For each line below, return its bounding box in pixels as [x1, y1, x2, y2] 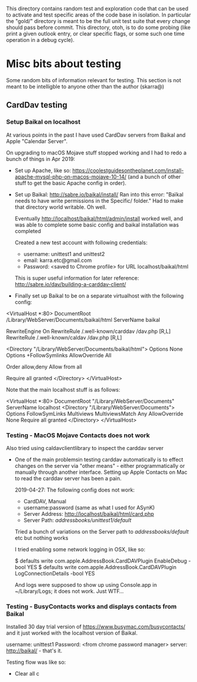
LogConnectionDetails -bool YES [14, 570, 95, 577]
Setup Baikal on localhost [6, 118, 81, 126]
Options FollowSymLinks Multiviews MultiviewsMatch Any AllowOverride [6, 410, 183, 417]
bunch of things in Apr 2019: [6, 155, 76, 162]
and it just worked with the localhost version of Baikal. [6, 629, 138, 636]
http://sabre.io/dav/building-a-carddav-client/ [14, 280, 126, 287]
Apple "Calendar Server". [6, 137, 68, 144]
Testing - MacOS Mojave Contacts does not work [6, 431, 150, 439]
